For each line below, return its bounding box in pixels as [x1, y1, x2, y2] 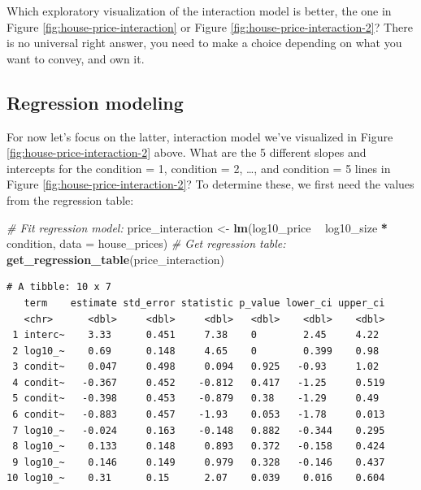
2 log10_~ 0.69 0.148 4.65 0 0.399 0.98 [12, 345, 380, 357]
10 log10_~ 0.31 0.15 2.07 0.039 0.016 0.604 [7, 472, 385, 484]
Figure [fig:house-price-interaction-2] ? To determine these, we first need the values [7, 176, 414, 193]
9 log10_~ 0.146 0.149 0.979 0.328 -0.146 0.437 [12, 456, 385, 468]
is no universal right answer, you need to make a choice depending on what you [7, 34, 402, 51]
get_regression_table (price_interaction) [7, 250, 224, 267]
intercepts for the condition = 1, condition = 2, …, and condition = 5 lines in [7, 159, 391, 176]
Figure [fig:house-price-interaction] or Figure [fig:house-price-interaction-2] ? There [7, 18, 413, 35]
